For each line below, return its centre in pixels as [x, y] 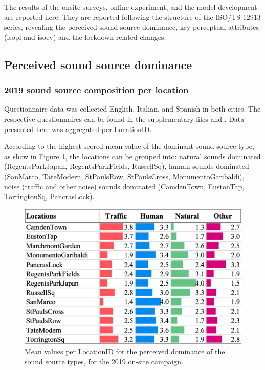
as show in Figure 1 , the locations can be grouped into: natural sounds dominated [132, 156]
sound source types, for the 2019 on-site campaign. [104, 361]
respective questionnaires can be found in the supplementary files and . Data [124, 118]
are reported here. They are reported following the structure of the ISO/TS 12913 [132, 17]
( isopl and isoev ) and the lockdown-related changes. [85, 37]
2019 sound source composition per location [96, 90]
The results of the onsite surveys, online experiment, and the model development [131, 7]
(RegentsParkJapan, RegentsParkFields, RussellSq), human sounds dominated [127, 166]
